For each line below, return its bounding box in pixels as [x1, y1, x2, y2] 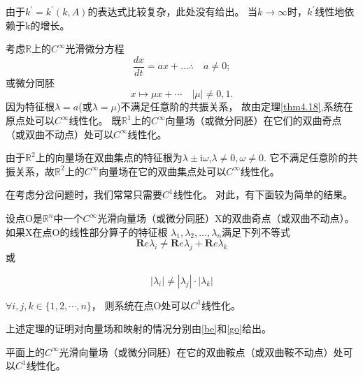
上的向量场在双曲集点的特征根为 [35, 150, 183, 165]
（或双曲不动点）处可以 [6, 126, 113, 141]
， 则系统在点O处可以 [91, 297, 191, 312]
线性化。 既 [69, 113, 122, 128]
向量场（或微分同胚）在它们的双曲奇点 [165, 113, 342, 128]
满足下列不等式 [222, 224, 291, 239]
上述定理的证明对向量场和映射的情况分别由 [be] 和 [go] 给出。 [6, 321, 271, 336]
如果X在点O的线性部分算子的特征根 [6, 224, 168, 239]
